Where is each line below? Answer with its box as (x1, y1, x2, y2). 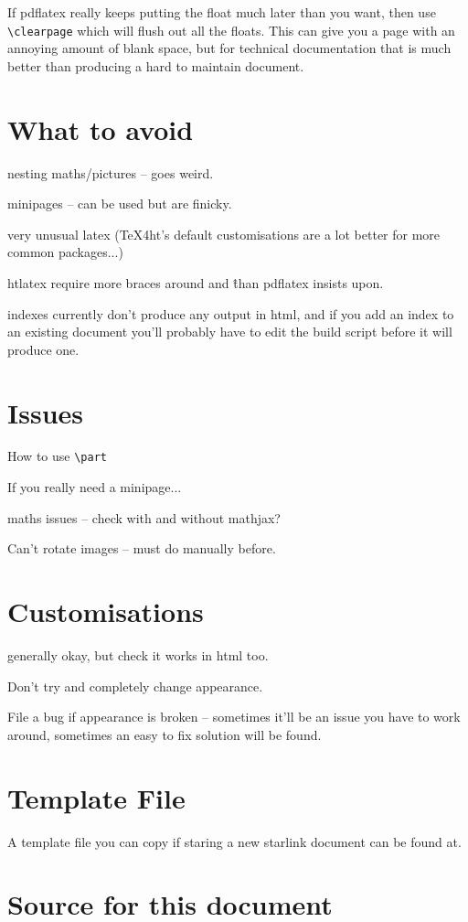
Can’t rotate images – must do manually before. (7, 539, 276, 558)
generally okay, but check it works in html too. (7, 646, 269, 664)
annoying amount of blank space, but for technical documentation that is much (7, 38, 452, 58)
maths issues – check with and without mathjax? (7, 508, 281, 527)
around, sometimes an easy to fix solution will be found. (7, 724, 322, 744)
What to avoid (7, 110, 194, 147)
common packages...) (7, 242, 123, 262)
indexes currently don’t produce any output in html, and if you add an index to (7, 304, 454, 323)
